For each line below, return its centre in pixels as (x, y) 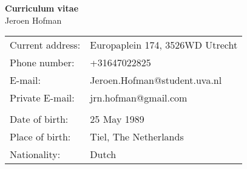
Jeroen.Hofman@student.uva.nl (156, 80)
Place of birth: (40, 137)
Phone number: (42, 63)
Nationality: (35, 154)
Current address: (45, 45)
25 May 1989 (117, 119)
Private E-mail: (42, 98)
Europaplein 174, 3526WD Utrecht (164, 45)
